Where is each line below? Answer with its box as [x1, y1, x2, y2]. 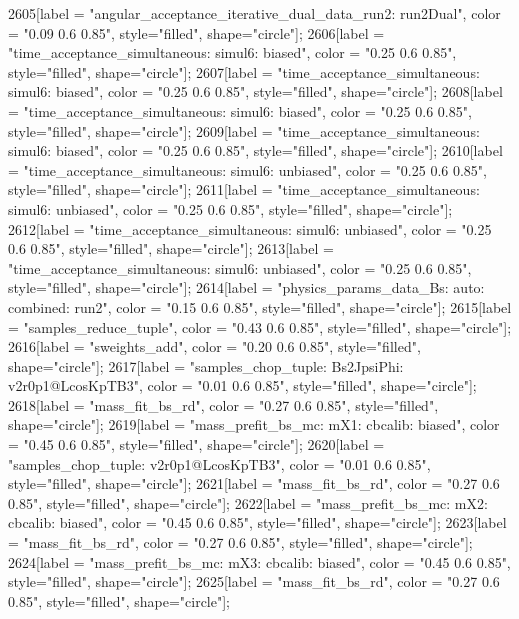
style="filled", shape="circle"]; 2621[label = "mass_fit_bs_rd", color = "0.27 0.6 [8, 473, 500, 494]
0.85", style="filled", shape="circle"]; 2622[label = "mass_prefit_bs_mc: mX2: [8, 492, 488, 513]
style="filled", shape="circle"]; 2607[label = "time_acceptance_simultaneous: [8, 61, 480, 82]
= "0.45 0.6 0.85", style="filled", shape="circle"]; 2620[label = [8, 434, 385, 455]
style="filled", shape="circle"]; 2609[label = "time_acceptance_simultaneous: [8, 120, 480, 141]
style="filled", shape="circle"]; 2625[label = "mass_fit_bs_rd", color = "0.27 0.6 [8, 571, 500, 592]
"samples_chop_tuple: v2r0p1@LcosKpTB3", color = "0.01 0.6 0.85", [8, 453, 431, 474]
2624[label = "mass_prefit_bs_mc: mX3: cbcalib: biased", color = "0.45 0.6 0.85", [8, 551, 511, 572]
